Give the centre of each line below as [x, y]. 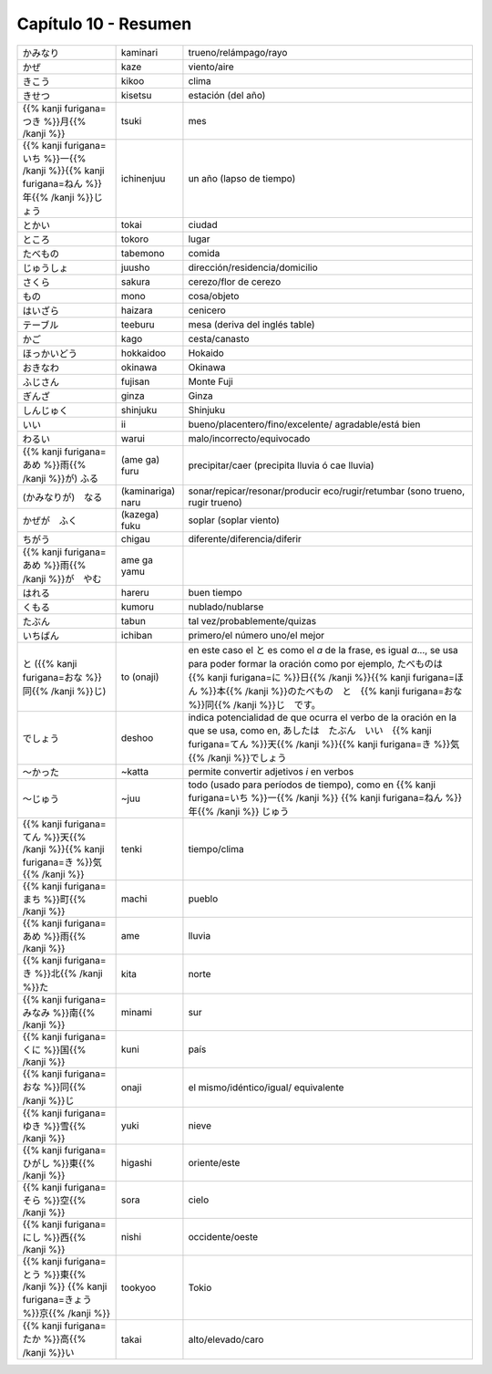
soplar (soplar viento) [234, 520]
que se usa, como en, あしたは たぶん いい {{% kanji [310, 730]
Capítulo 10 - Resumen [104, 24]
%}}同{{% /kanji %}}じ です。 [254, 704]
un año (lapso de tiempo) [242, 178]
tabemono [143, 253]
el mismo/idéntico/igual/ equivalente [266, 1088]
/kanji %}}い [48, 1352]
